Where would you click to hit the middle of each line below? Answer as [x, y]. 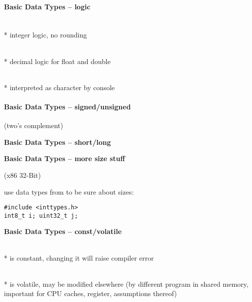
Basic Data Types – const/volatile [63, 231]
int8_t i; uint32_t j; [41, 216]
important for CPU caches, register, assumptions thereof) [91, 293]
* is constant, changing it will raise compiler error [79, 257]
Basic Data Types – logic [47, 6]
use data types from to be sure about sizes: [69, 191]
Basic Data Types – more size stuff [64, 158]
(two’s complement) [34, 125]
